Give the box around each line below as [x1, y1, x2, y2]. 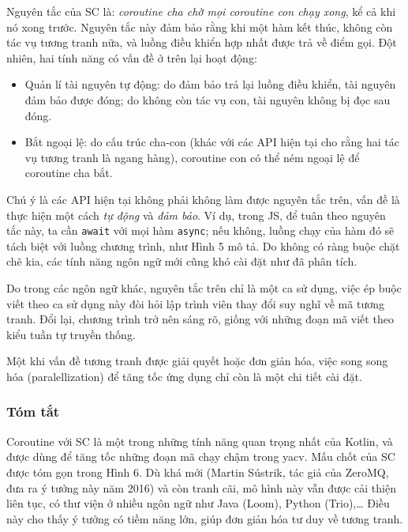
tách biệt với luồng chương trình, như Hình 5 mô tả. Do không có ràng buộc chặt [6, 237, 400, 254]
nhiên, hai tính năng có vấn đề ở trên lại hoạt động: [6, 49, 257, 66]
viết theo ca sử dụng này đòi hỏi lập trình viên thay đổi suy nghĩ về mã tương [6, 295, 384, 311]
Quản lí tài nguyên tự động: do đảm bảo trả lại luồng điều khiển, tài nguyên [24, 76, 396, 92]
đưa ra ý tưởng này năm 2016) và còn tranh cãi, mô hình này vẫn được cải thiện [6, 479, 396, 496]
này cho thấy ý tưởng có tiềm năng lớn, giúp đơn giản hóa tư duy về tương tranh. [6, 510, 403, 526]
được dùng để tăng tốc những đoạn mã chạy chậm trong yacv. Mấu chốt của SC [6, 448, 395, 465]
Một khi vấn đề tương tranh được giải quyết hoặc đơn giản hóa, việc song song [6, 353, 388, 369]
